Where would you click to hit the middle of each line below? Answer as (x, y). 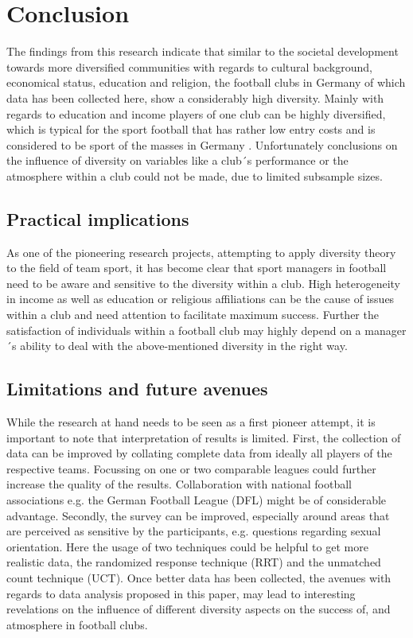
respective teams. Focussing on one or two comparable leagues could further (191, 468)
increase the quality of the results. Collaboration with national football (179, 484)
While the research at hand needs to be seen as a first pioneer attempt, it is (191, 422)
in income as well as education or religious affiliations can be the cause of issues (201, 299)
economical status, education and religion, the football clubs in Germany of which (206, 82)
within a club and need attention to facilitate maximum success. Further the (193, 315)
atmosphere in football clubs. (77, 624)
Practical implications (98, 218)
